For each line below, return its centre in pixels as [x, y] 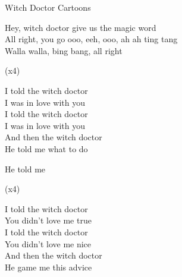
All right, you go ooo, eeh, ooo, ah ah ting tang [91, 39]
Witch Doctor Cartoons [48, 7]
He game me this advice [48, 267]
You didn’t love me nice [48, 243]
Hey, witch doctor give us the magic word [81, 27]
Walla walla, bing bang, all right [64, 50]
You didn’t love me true [48, 220]
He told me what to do [46, 148]
